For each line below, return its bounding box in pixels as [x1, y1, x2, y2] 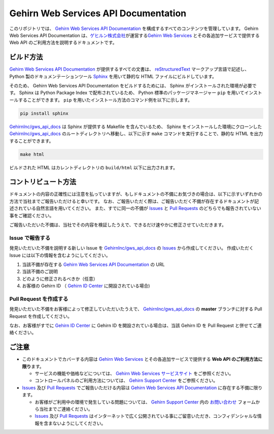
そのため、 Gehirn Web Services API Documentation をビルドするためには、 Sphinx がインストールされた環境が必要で [9, 83, 257, 89]
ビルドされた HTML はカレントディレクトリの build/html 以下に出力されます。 [9, 164, 178, 170]
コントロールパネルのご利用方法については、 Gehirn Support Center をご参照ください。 [35, 378, 218, 384]
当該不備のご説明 [22, 268, 58, 274]
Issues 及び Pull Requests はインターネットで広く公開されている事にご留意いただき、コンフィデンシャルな [35, 413, 257, 419]
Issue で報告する [9, 234, 51, 241]
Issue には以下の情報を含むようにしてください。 [9, 252, 111, 258]
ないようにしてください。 [52, 420, 106, 426]
